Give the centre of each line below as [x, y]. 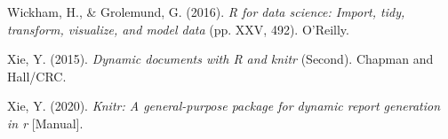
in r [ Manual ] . [45, 123]
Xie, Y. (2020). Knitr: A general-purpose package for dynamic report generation [224, 106]
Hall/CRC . [37, 76]
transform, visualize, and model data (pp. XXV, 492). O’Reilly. [178, 29]
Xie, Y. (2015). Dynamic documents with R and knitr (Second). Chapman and [220, 59]
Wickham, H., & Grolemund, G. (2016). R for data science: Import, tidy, [206, 12]
